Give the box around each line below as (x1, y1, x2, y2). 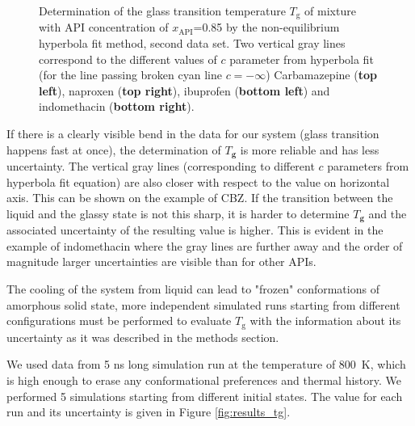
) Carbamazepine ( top (266, 66, 377, 83)
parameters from (327, 158, 409, 175)
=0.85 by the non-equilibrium (193, 19, 340, 36)
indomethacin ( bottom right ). (39, 98, 195, 115)
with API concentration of (39, 19, 169, 36)
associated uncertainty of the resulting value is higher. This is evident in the (6, 221, 384, 238)
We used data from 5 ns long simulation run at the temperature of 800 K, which (6, 356, 406, 373)
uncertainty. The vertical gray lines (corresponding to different (6, 158, 315, 175)
